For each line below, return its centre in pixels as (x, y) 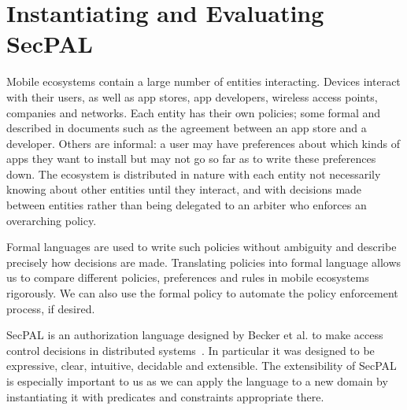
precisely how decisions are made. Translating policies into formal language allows (204, 262)
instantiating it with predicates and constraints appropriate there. (165, 396)
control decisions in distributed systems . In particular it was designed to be (191, 350)
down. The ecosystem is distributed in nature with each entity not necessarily (194, 174)
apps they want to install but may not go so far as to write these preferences (191, 159)
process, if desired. (51, 308)
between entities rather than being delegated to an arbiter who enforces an (187, 205)
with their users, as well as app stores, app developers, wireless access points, (192, 96)
